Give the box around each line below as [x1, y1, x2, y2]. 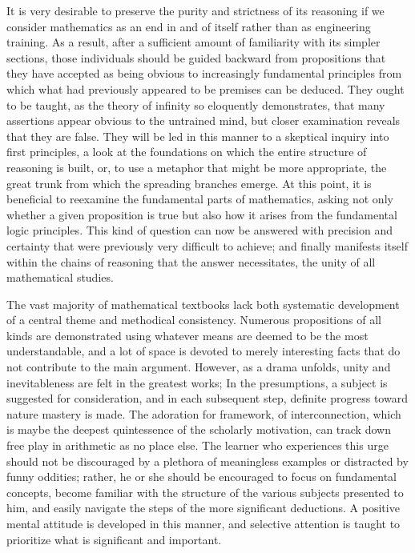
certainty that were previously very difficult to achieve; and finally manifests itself [6, 237, 408, 254]
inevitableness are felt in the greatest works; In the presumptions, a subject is [6, 374, 388, 391]
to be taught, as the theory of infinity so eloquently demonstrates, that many [6, 96, 385, 113]
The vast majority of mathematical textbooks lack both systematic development [6, 295, 400, 312]
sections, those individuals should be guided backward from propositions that [6, 49, 386, 66]
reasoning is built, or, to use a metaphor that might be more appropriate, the [6, 158, 387, 175]
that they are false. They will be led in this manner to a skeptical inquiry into [6, 127, 389, 144]
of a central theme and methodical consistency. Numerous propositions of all [6, 311, 381, 328]
